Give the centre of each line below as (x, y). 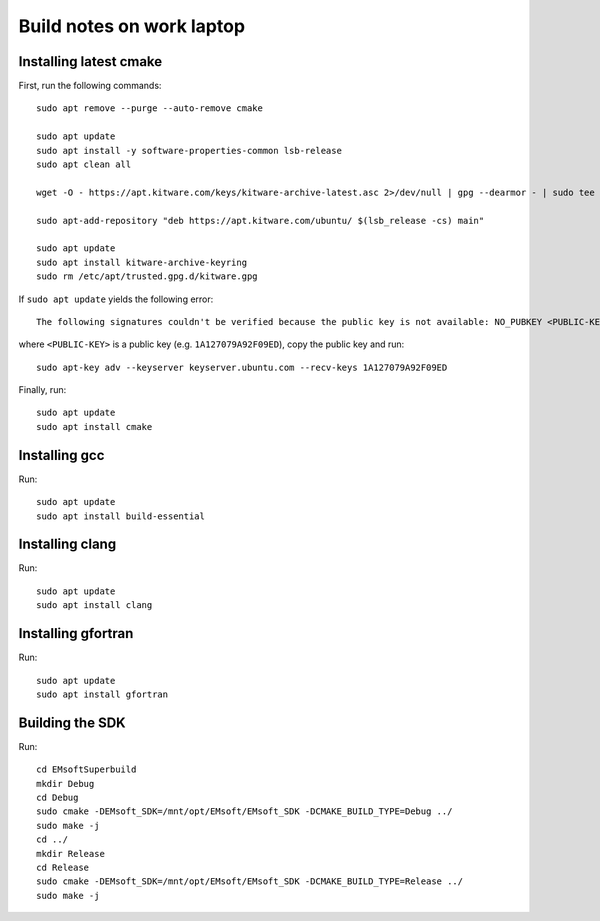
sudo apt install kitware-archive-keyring (142, 262)
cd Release (63, 867)
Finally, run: (42, 390)
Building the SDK (72, 722)
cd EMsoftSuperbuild (86, 769)
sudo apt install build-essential (120, 516)
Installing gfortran (76, 633)
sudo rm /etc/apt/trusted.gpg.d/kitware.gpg (147, 276)
